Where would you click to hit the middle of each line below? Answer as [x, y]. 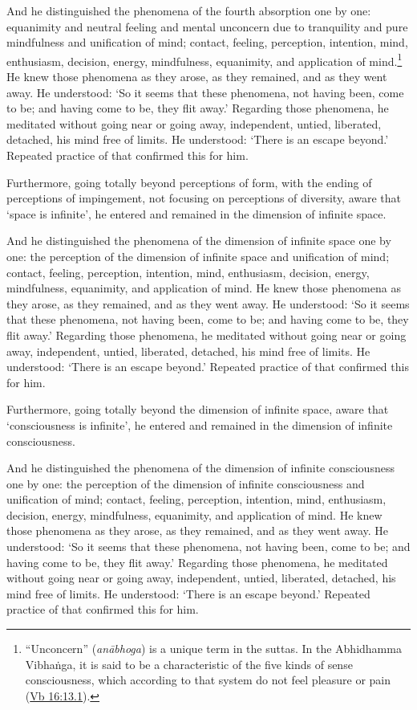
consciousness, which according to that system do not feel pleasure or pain [208, 680]
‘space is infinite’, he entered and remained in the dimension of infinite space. [196, 213]
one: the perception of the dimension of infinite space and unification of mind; [198, 256]
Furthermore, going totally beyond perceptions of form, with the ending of [189, 182]
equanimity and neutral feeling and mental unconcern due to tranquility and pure [207, 26]
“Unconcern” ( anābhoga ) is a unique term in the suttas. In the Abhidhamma [213, 649]
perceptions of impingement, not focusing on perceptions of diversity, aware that [204, 198]
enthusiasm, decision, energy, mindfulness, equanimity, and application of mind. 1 [204, 59]
